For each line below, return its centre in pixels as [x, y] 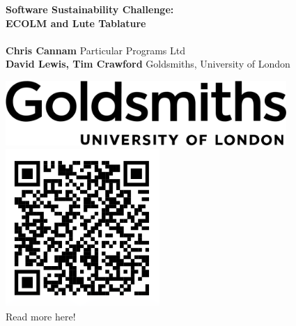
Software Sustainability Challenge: [90, 9]
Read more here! [41, 316]
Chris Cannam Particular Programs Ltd [96, 50]
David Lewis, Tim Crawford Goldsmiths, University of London [148, 64]
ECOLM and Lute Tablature [76, 23]
